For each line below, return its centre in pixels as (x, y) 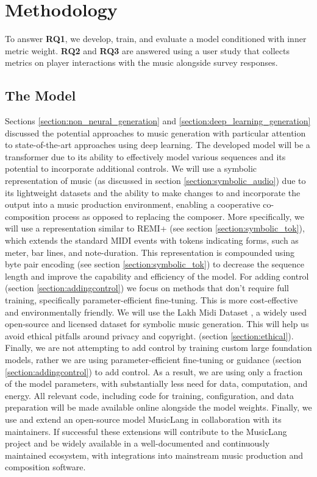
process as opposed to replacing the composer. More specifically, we (179, 216)
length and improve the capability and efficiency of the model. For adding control (157, 276)
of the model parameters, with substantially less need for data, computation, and (156, 383)
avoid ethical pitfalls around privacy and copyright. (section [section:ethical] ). (149, 335)
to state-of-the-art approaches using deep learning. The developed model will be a (158, 145)
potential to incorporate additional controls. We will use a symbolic (131, 168)
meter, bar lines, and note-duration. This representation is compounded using (150, 252)
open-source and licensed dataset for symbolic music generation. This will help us (157, 324)
